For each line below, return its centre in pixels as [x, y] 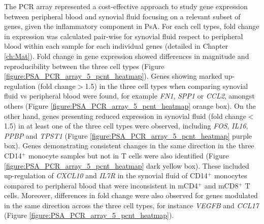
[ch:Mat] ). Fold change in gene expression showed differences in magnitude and [127, 56]
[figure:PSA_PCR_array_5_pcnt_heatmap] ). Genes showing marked [113, 76]
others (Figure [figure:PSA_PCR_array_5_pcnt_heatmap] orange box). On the [130, 105]
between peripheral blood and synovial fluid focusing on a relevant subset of [122, 16]
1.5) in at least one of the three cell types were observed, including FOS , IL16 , [126, 126]
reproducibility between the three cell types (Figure [84, 66]
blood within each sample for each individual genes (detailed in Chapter [116, 46]
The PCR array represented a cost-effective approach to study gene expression [126, 6]
